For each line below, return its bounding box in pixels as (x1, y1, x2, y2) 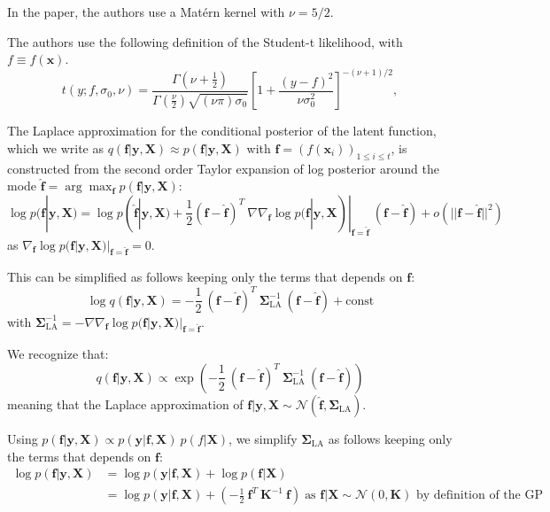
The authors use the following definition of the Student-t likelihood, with (7, 32, 403, 50)
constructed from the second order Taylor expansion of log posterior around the (7, 159, 439, 177)
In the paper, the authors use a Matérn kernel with (7, 3, 285, 20)
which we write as (7, 138, 104, 157)
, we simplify (229, 429, 298, 447)
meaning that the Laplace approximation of (7, 394, 244, 413)
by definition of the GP (415, 489, 543, 502)
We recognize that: (7, 345, 109, 363)
